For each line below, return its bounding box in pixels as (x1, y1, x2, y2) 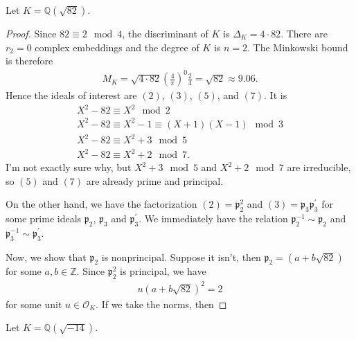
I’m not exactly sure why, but (6, 160, 132, 175)
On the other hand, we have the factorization (6, 197, 197, 211)
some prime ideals (6, 211, 82, 226)
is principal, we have (120, 264, 206, 278)
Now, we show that (6, 249, 87, 264)
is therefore (6, 53, 53, 68)
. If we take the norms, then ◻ (96, 296, 227, 311)
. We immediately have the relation (139, 211, 288, 226)
